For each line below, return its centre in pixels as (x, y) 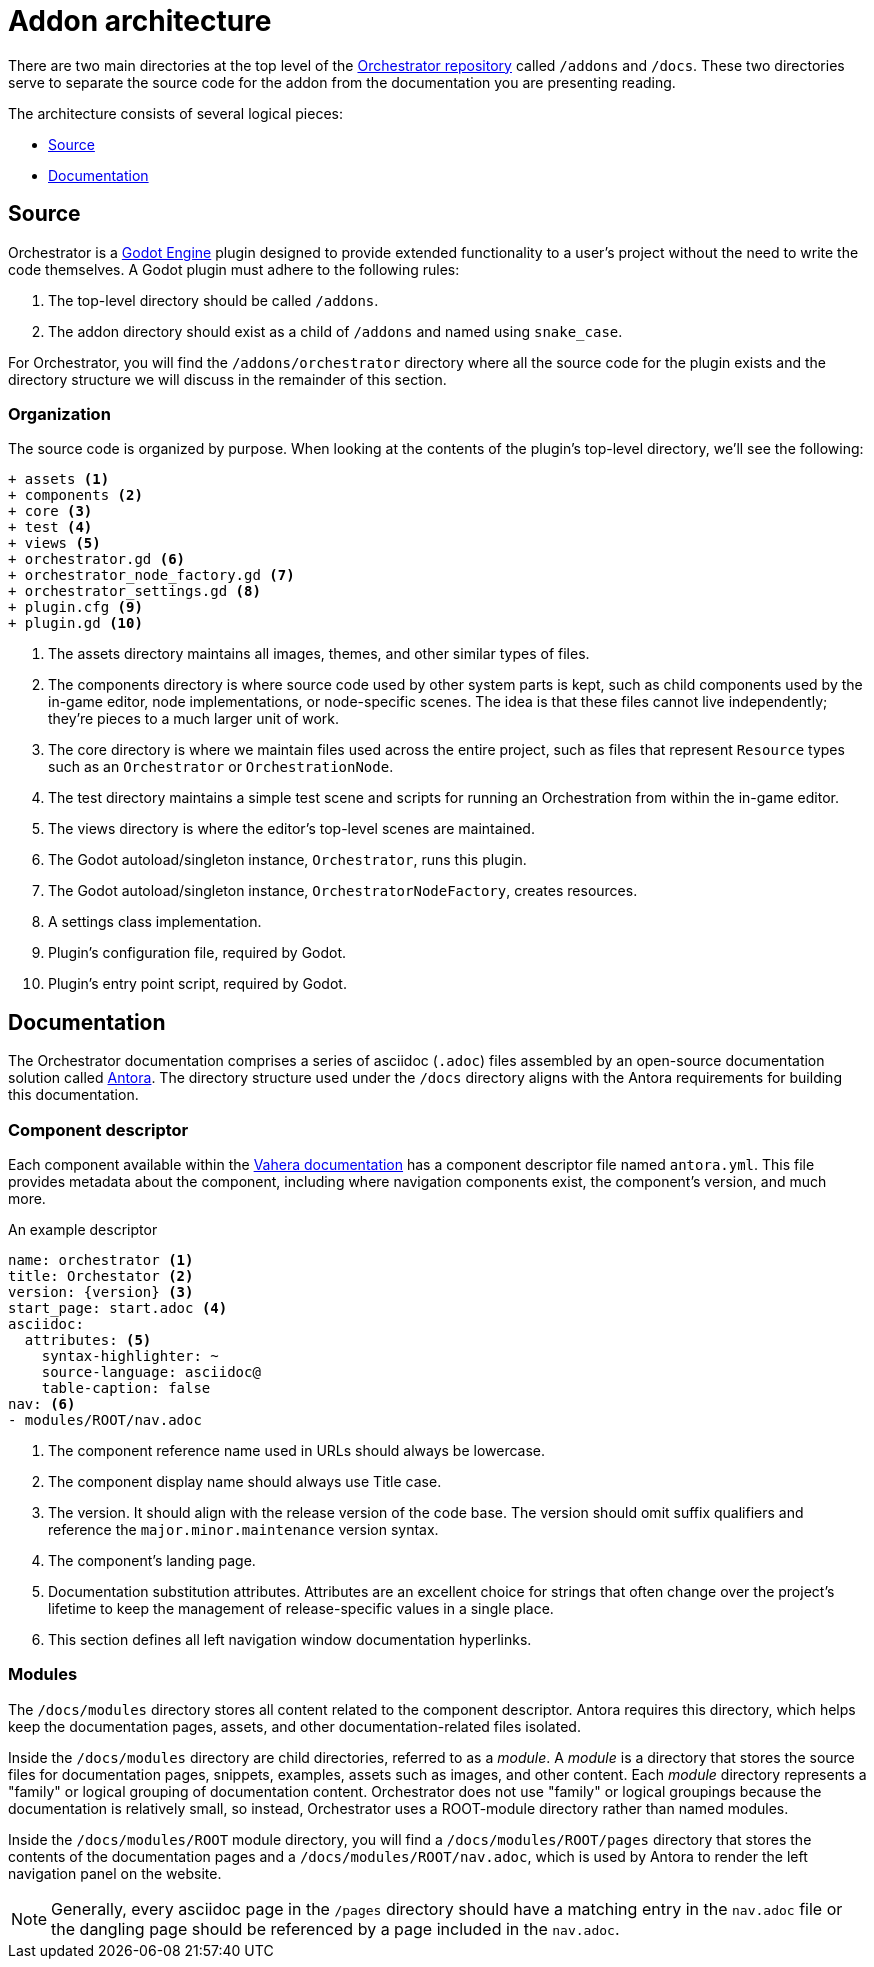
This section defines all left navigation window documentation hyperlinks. (290, 1639)
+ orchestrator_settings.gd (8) (134, 591)
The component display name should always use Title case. (245, 1481)
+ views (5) (54, 543)
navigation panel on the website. (115, 1873)
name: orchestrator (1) (101, 1259)
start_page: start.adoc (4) (118, 1307)
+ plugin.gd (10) (75, 623)
